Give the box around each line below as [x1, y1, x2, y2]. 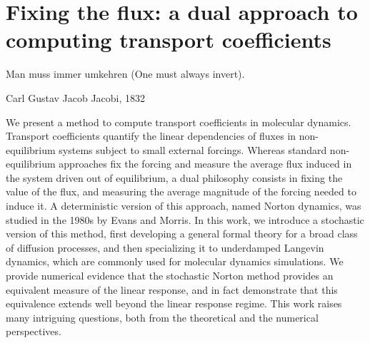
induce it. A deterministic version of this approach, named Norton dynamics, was [6, 198, 361, 213]
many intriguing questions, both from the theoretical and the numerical [6, 309, 319, 324]
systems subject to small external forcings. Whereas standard [59, 142, 327, 157]
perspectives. [6, 324, 61, 339]
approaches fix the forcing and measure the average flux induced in [59, 156, 352, 171]
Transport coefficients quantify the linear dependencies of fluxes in [6, 128, 296, 143]
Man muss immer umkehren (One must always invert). [6, 66, 245, 81]
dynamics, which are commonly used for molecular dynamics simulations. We [6, 254, 344, 269]
